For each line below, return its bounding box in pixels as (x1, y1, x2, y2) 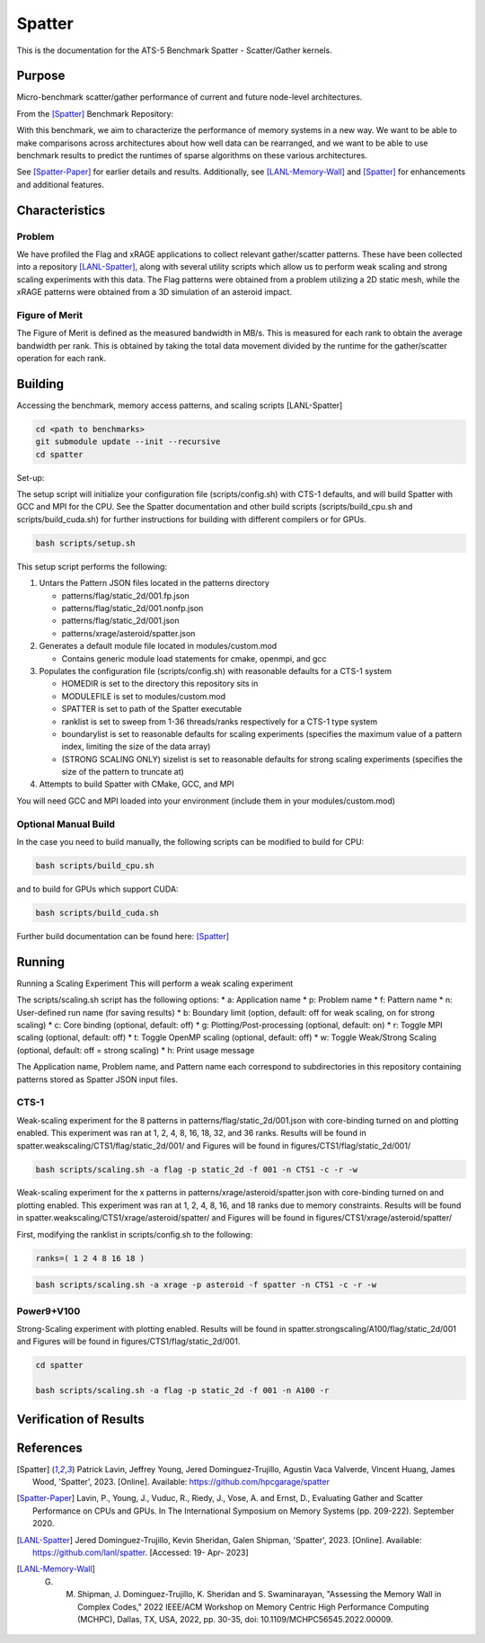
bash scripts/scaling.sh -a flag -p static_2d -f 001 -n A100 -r (35, 1385, 330, 1396)
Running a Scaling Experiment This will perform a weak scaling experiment (16, 978, 294, 989)
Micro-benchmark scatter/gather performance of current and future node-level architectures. (16, 92, 363, 102)
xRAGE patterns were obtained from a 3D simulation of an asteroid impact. (16, 287, 292, 298)
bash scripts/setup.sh (35, 537, 136, 548)
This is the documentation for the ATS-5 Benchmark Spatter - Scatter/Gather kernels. (16, 45, 332, 56)
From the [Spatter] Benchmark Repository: (16, 108, 174, 119)
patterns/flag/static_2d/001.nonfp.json (61, 603, 204, 614)
